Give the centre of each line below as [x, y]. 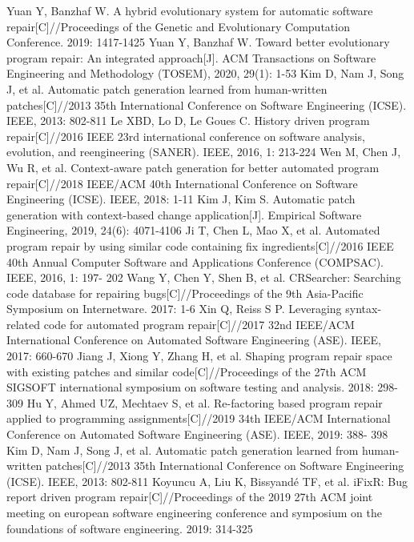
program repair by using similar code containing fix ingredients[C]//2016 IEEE [200, 245]
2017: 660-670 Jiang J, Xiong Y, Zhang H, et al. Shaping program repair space [199, 356]
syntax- [364, 309]
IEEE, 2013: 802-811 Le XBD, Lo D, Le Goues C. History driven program [188, 120]
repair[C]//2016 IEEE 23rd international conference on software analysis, [186, 136]
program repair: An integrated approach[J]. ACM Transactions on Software [191, 57]
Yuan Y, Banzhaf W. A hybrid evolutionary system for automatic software [190, 10]
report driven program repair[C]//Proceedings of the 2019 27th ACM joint [190, 497]
